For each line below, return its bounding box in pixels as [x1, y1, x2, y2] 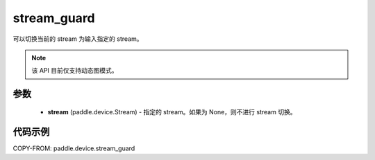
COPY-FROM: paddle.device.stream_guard [12, 144, 135, 152]
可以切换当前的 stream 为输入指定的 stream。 [12, 35, 143, 43]
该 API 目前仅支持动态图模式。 [31, 66, 118, 75]
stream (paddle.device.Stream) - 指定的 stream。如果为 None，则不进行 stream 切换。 [47, 107, 297, 116]
